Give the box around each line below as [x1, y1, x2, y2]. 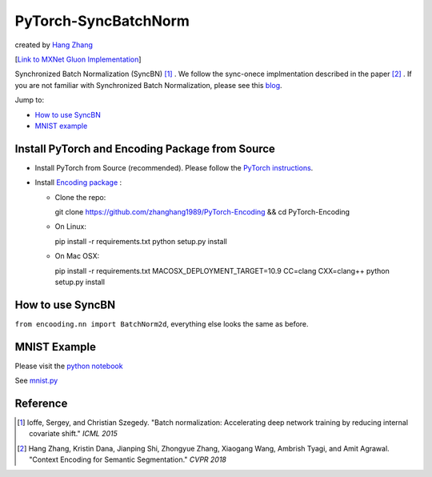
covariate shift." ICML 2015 [29, 429, 118, 439]
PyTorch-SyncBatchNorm [14, 12, 190, 30]
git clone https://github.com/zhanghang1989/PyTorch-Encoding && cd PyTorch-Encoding [54, 206, 350, 216]
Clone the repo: [54, 192, 106, 202]
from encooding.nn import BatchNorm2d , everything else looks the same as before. [14, 319, 309, 328]
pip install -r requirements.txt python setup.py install [54, 236, 227, 246]
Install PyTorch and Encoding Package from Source [14, 142, 276, 155]
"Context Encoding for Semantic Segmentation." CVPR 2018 [29, 455, 227, 464]
